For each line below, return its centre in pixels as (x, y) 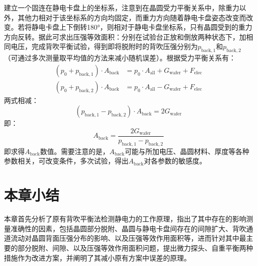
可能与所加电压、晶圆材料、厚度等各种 (187, 151)
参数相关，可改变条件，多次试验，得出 (66, 161)
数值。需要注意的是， (75, 151)
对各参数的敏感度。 (175, 161)
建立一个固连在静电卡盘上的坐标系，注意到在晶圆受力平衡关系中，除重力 (122, 7)
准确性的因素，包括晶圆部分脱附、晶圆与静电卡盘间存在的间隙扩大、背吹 (128, 228)
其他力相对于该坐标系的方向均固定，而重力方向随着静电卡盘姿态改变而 (132, 17)
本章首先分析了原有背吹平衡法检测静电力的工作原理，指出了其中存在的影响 (125, 219)
